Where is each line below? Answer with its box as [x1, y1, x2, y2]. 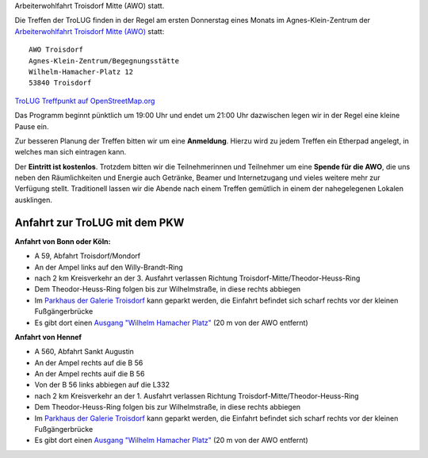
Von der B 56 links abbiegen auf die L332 [34, 380, 170, 390]
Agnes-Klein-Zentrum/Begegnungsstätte [29, 56, 180, 65]
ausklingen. [14, 195, 53, 204]
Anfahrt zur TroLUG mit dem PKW [14, 216, 185, 229]
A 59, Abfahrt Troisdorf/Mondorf [34, 251, 141, 261]
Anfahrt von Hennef [14, 332, 82, 342]
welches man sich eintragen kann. [14, 147, 127, 157]
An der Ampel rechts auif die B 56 [34, 369, 145, 379]
